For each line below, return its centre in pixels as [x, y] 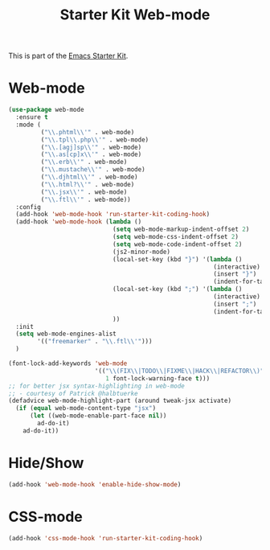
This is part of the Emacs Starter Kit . [68, 56]
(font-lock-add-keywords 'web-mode [68, 363]
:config [29, 207]
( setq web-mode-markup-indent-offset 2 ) [181, 230]
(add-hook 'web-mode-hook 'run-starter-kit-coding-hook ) [113, 215]
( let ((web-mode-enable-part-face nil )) [98, 416]
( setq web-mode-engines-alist [66, 334]
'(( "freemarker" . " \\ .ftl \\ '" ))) [95, 342]
